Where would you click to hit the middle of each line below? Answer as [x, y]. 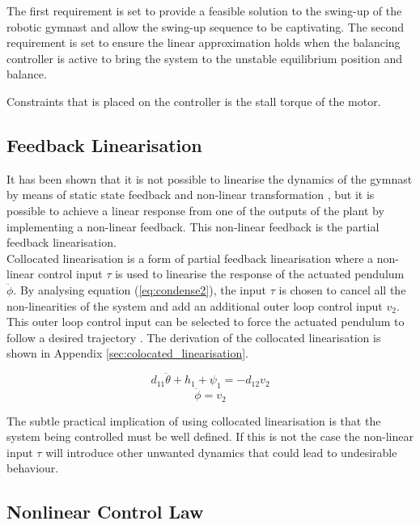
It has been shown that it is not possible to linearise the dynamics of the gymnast [210, 178]
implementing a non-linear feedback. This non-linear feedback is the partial [193, 226]
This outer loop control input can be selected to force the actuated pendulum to [206, 322]
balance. [27, 74]
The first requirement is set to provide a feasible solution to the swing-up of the [204, 11]
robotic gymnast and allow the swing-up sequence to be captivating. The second [206, 26]
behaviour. [33, 468]
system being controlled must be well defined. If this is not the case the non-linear [210, 436]
